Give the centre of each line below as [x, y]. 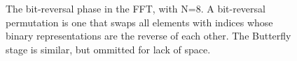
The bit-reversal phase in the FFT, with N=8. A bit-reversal [136, 8]
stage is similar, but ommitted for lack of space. [108, 49]
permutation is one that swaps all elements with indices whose [139, 22]
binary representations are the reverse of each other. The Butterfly [148, 36]
